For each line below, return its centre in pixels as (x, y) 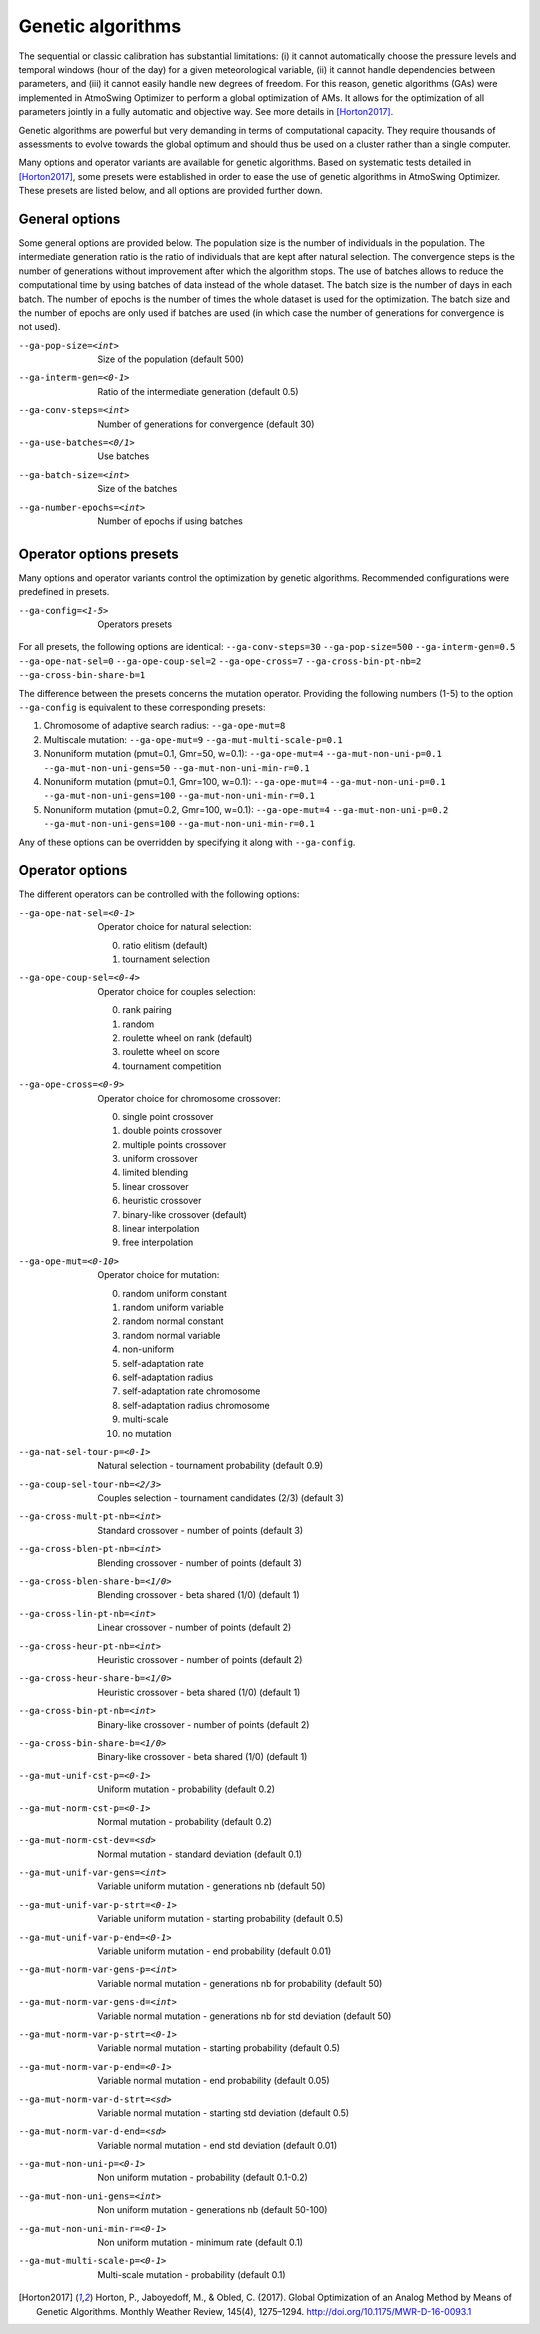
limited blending (155, 1172)
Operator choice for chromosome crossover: (189, 1098)
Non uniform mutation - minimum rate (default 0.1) (200, 2242)
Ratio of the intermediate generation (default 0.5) (198, 391)
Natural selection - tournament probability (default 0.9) (210, 1466)
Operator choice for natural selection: (174, 927)
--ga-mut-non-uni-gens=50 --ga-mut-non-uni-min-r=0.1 (176, 768)
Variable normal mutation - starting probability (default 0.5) (218, 2048)
